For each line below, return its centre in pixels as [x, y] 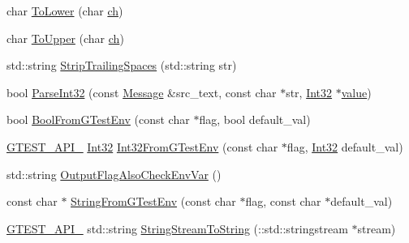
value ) [356, 92]
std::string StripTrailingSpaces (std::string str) [122, 65]
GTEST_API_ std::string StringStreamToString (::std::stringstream [177, 228]
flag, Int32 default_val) [345, 146]
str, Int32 [309, 92]
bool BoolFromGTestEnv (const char [98, 119]
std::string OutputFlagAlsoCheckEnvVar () [114, 174]
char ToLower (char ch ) [65, 11]
